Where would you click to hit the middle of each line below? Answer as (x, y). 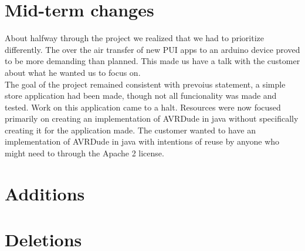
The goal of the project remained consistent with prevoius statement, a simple (145, 84)
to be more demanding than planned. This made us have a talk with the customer (152, 61)
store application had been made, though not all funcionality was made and (141, 96)
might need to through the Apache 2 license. (84, 153)
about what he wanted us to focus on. (73, 72)
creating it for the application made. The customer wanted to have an (130, 130)
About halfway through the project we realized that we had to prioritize (134, 38)
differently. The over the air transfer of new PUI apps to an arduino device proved (152, 49)
